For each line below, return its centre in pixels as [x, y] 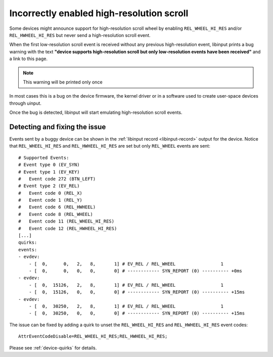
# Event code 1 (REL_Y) [51, 200]
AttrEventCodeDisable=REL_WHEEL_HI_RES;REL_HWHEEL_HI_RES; [93, 337]
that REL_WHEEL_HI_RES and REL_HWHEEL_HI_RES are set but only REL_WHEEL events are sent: [110, 146]
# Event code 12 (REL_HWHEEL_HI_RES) [68, 228]
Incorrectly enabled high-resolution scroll [99, 13]
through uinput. [25, 103]
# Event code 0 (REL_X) [51, 193]
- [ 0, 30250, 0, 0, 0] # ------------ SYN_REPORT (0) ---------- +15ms [137, 313]
